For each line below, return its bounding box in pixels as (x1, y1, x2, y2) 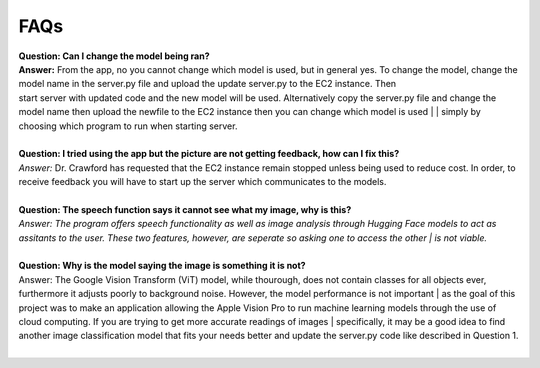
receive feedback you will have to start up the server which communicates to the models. (18, 176, 387, 188)
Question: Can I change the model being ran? (18, 50, 210, 62)
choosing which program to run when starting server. (18, 120, 238, 132)
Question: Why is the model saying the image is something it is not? (18, 260, 306, 272)
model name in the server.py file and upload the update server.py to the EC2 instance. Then (18, 78, 397, 90)
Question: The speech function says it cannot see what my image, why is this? (18, 203, 352, 215)
